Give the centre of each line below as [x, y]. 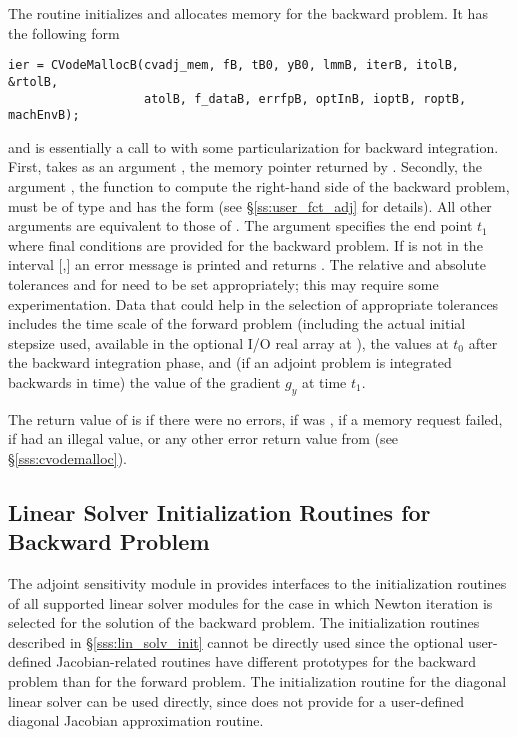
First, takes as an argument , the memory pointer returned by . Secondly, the [245, 166]
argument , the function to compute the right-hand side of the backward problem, [259, 186]
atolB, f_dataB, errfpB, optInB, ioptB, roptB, [305, 98]
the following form [64, 32]
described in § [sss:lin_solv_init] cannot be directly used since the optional [236, 641]
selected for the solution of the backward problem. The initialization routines [244, 622]
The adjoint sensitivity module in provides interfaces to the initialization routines [257, 583]
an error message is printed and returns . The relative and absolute [280, 264]
